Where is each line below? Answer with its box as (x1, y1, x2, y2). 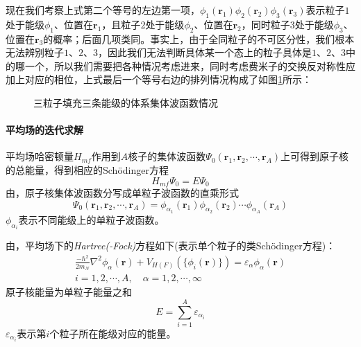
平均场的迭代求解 (6, 123, 83, 137)
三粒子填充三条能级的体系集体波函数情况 (33, 95, 218, 109)
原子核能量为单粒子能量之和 (6, 285, 132, 299)
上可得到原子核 (280, 149, 349, 163)
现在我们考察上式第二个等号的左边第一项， (6, 3, 200, 17)
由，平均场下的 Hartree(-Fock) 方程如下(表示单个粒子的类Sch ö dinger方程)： (6, 238, 336, 253)
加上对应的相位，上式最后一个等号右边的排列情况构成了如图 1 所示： (6, 72, 312, 87)
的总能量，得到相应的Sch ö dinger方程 (6, 162, 169, 177)
